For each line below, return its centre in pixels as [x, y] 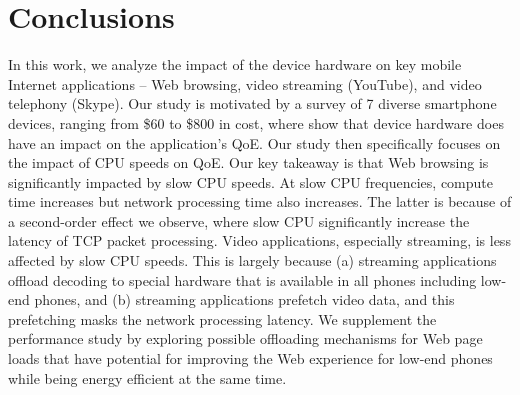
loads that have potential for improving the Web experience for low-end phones [250, 358]
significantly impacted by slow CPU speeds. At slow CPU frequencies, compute [251, 181]
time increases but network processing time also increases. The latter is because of [260, 201]
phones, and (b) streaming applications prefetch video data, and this [244, 299]
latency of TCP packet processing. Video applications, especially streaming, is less [259, 240]
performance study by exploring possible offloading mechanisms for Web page [245, 338]
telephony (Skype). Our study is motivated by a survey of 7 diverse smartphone [252, 103]
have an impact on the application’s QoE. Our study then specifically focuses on [254, 142]
